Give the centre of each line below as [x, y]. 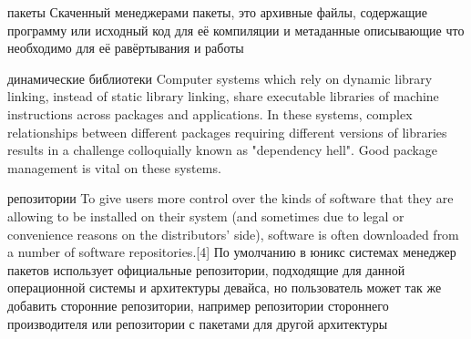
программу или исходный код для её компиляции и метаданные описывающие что [236, 30]
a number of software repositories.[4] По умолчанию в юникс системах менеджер [232, 252]
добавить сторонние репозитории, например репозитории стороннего [198, 305]
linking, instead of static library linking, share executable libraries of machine [223, 96]
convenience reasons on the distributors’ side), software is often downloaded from [233, 234]
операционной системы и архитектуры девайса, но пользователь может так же [225, 288]
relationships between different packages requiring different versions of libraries [227, 132]
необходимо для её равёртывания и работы [126, 48]
